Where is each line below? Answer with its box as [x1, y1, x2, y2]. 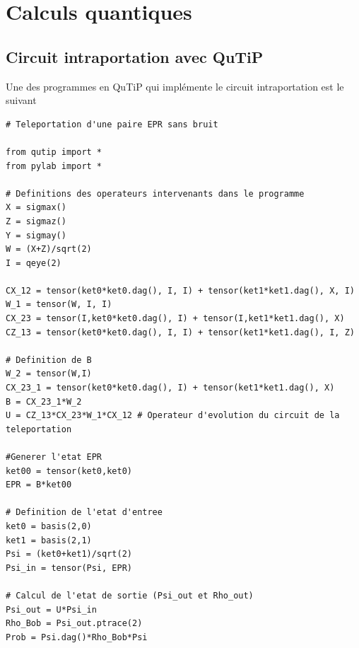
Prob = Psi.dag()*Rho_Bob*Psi [6, 632, 148, 642]
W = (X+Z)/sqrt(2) [6, 244, 92, 255]
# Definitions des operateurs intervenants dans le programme [6, 188, 305, 199]
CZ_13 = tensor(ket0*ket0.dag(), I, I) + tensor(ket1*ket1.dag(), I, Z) [6, 327, 355, 337]
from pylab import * [6, 161, 102, 171]
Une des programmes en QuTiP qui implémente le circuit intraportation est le [6, 79, 344, 93]
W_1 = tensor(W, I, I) [6, 299, 112, 310]
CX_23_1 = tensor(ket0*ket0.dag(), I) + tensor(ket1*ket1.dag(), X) [6, 383, 335, 393]
